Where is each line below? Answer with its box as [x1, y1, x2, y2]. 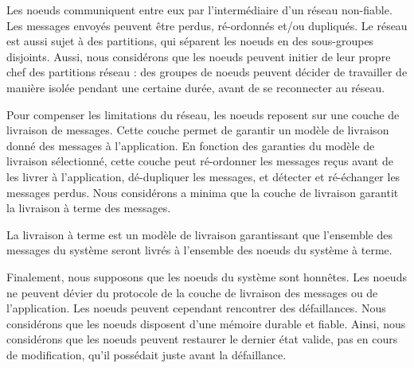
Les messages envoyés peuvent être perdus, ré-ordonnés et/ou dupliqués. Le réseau [6, 17, 408, 33]
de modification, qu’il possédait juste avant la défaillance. [6, 346, 287, 362]
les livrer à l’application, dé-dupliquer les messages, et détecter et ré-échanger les [6, 168, 400, 184]
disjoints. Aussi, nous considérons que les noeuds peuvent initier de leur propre [6, 48, 391, 64]
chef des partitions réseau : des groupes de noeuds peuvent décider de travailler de [6, 64, 408, 80]
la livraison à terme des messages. [6, 199, 171, 216]
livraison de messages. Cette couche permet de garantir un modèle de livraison [6, 122, 389, 138]
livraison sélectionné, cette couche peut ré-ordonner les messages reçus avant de [6, 153, 393, 169]
